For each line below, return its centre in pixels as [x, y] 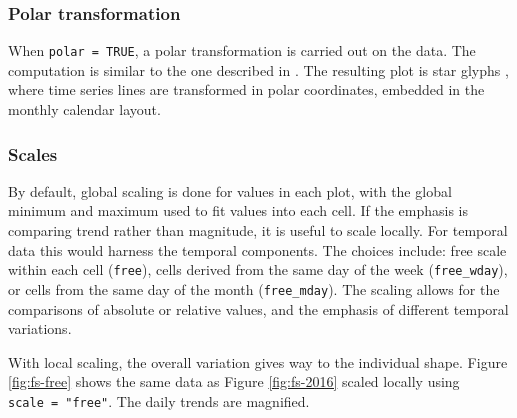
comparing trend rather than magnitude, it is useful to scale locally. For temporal [258, 230]
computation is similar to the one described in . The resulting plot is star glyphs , [258, 69]
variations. [40, 328]
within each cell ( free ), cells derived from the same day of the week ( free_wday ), [258, 269]
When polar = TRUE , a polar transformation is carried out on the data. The [242, 50]
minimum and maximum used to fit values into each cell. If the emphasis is [238, 210]
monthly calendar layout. [84, 109]
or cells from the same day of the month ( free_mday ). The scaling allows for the [254, 288]
